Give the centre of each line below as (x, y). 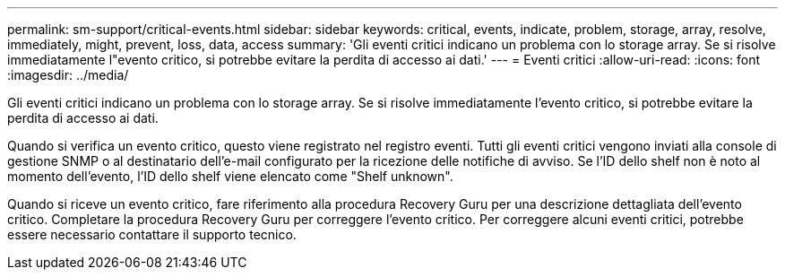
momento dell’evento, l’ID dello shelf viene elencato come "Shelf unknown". (230, 176)
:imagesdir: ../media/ (68, 75)
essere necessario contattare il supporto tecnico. (152, 234)
